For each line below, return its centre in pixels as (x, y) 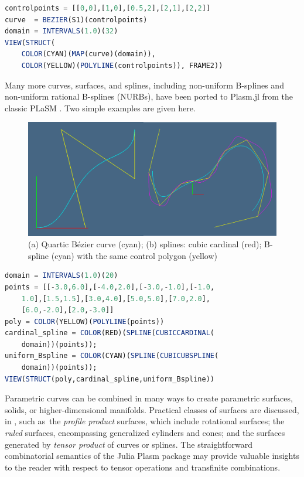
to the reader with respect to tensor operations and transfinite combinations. (143, 467)
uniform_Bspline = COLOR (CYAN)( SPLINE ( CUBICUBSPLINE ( (112, 356)
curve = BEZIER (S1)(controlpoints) (76, 20)
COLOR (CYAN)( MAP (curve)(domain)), (88, 54)
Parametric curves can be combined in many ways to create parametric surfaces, (149, 398)
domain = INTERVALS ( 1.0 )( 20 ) (62, 276)
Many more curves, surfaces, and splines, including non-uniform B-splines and (144, 85)
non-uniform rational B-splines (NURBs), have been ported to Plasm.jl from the (149, 96)
